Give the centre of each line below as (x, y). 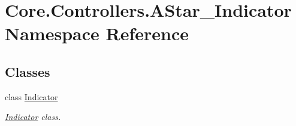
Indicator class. (33, 117)
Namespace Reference (97, 33)
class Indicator (31, 96)
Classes (28, 71)
